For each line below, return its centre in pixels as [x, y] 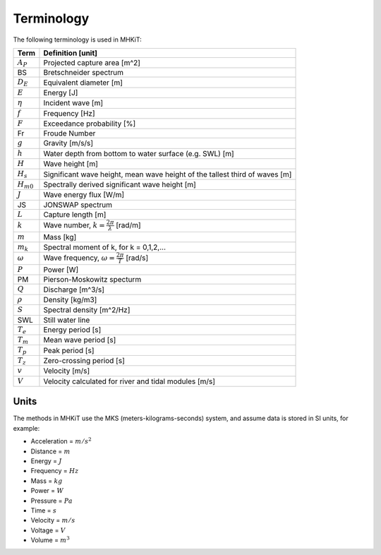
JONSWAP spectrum [78, 205]
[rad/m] [128, 225]
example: [26, 428]
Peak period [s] [69, 350]
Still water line [67, 320]
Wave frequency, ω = [79, 258]
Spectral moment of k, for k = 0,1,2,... [104, 247]
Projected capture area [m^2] [92, 63]
